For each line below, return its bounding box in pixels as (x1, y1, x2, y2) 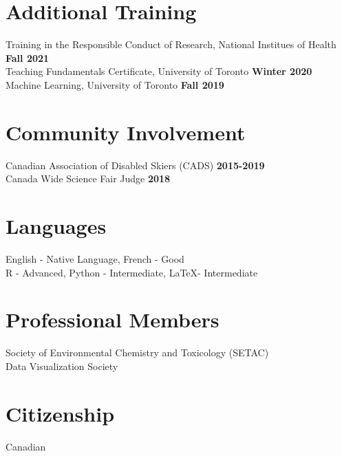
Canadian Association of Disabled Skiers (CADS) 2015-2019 (6, 158, 265, 172)
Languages (6, 212, 107, 239)
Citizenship (6, 399, 115, 427)
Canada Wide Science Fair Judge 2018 (6, 171, 171, 186)
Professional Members (6, 305, 220, 334)
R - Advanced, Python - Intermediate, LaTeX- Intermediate (6, 265, 258, 279)
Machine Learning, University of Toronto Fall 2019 (6, 77, 224, 91)
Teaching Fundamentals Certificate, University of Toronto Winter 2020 (6, 64, 312, 78)
